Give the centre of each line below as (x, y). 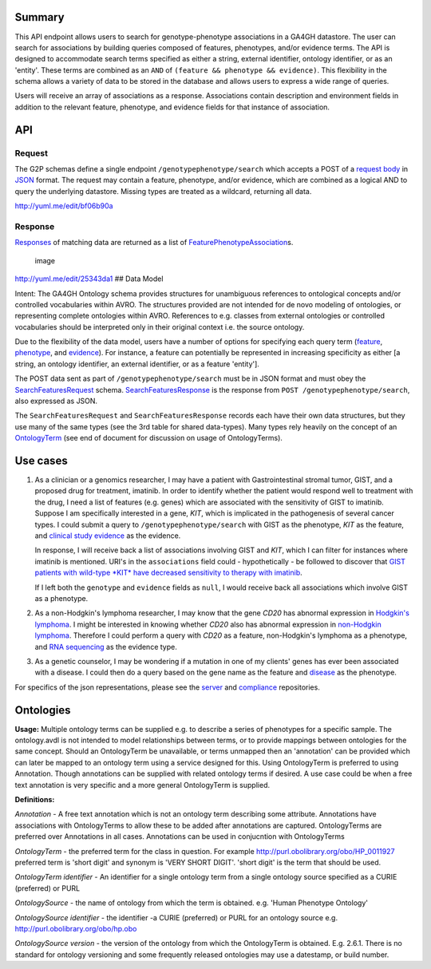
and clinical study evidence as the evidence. (108, 536)
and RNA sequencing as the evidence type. (106, 647)
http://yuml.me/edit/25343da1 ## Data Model (89, 279)
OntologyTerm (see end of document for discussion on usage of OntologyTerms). (149, 438)
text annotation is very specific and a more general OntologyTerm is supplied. (142, 785)
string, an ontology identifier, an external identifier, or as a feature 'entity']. (137, 364)
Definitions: (35, 799)
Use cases (41, 461)
